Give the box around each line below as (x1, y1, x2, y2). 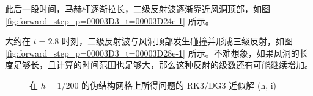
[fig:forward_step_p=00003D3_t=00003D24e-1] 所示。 (5, 14, 214, 27)
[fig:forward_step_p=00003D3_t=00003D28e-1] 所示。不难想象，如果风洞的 (5, 46, 300, 59)
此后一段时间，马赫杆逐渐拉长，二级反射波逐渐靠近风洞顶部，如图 (5, 2, 270, 15)
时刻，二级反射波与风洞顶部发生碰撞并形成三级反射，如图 (61, 35, 293, 47)
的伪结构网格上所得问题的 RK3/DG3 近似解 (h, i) (81, 78, 277, 91)
